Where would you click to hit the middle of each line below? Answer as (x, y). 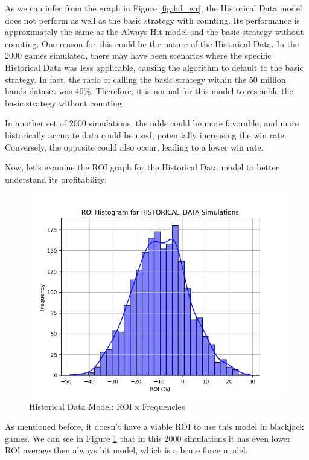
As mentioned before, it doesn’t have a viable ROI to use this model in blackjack (154, 426)
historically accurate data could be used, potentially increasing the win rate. (146, 134)
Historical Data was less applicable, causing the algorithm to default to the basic (154, 67)
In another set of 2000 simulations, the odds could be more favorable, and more (152, 123)
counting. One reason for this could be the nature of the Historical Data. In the (152, 43)
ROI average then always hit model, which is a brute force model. (126, 450)
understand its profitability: (56, 179)
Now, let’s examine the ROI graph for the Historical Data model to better (142, 167)
